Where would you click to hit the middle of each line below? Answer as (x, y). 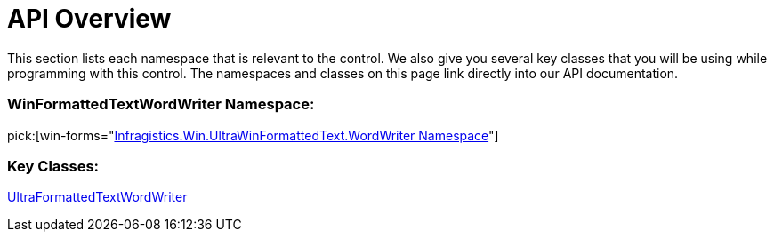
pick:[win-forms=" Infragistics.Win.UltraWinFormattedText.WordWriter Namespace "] (253, 135)
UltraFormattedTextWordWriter (97, 197)
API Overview (89, 19)
